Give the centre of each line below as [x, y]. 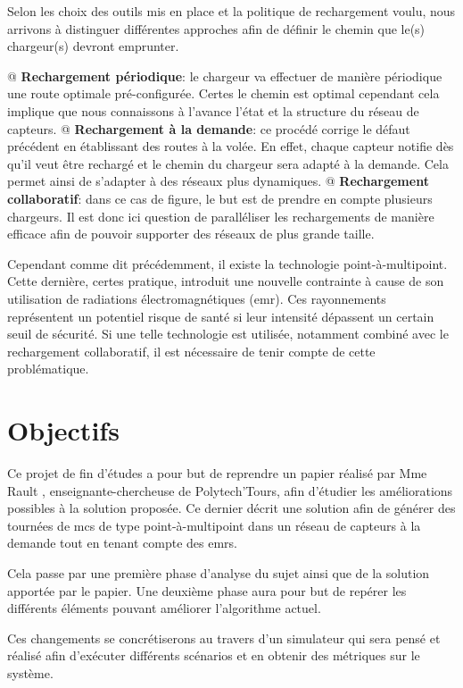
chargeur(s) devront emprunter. [93, 46]
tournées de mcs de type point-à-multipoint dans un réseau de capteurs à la [214, 525]
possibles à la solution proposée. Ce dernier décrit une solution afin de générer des [231, 508]
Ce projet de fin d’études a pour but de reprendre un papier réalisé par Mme [217, 473]
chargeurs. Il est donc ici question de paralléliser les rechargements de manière [221, 216]
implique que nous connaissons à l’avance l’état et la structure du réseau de [213, 110]
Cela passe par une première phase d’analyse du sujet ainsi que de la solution [219, 572]
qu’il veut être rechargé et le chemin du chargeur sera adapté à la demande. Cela [228, 163]
